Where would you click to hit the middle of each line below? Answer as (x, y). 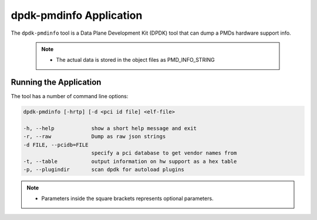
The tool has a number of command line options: (70, 96)
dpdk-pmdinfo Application (77, 15)
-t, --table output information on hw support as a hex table (130, 161)
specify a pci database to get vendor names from (164, 153)
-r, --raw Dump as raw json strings (95, 136)
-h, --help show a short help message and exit (110, 129)
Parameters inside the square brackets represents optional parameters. (127, 199)
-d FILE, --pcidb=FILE (56, 145)
